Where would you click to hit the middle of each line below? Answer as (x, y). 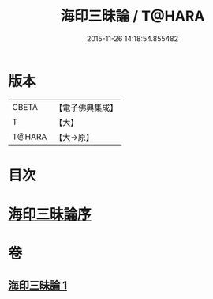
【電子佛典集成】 (86, 108)
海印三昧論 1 (38, 285)
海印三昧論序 (50, 215)
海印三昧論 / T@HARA (133, 16)
